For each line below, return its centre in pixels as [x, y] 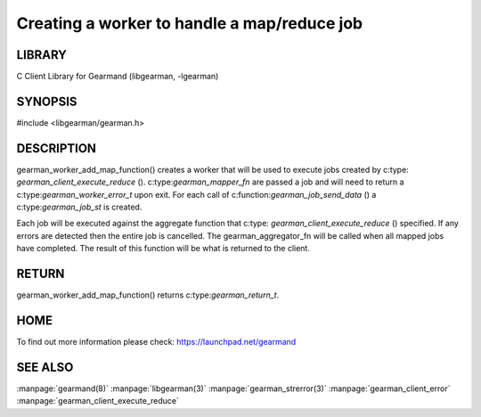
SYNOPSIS [47, 101]
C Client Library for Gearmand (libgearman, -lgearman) [118, 77]
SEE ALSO [45, 367]
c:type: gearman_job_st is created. [79, 207]
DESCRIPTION [57, 148]
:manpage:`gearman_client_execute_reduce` [98, 401]
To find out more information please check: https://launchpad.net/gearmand [156, 342]
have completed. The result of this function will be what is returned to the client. [163, 249]
